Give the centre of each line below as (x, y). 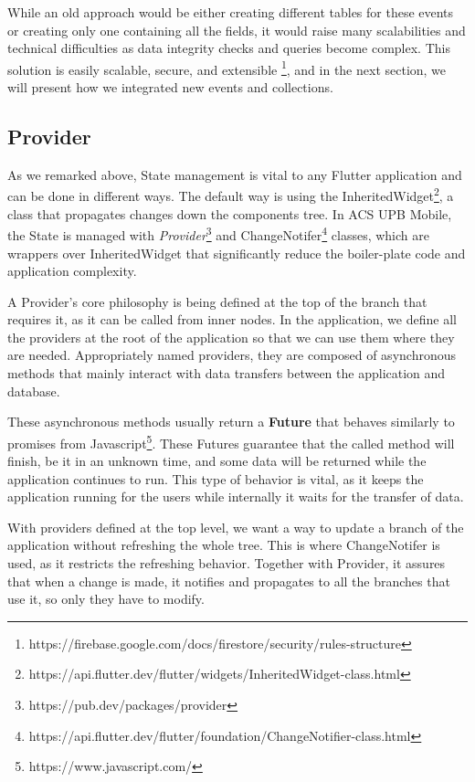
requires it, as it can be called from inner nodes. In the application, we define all (232, 319)
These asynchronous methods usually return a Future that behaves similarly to (231, 422)
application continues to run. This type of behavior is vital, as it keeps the (216, 478)
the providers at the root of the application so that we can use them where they (231, 337)
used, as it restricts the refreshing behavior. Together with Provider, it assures (227, 563)
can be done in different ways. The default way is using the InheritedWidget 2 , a (231, 195)
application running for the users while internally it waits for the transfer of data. (236, 497)
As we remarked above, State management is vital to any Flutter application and (235, 174)
